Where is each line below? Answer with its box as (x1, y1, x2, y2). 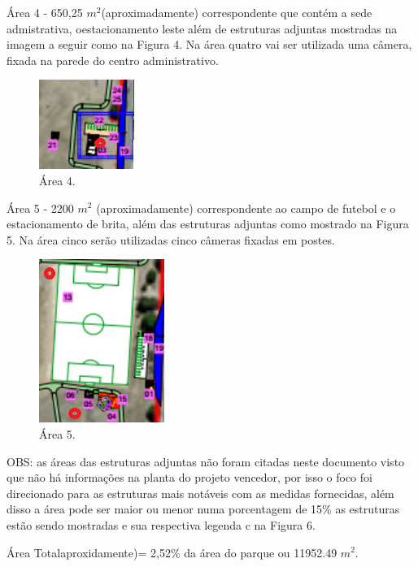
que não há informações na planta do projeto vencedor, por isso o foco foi (7, 469, 372, 486)
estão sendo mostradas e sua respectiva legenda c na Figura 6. (7, 516, 316, 533)
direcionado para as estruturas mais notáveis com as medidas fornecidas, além (7, 484, 394, 501)
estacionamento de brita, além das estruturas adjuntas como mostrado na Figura (7, 215, 409, 232)
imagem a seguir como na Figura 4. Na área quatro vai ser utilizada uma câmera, (7, 36, 412, 53)
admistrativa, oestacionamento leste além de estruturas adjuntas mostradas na (7, 19, 398, 37)
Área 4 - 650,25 (7, 4, 83, 20)
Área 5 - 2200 (7, 199, 74, 216)
